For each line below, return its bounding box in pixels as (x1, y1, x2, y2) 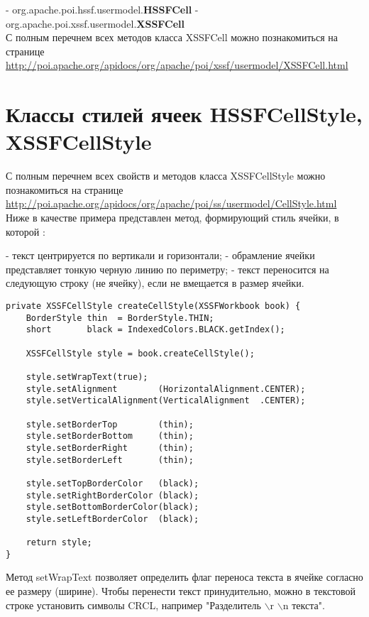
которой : (6, 224, 45, 239)
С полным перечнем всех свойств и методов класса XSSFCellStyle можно (6, 168, 326, 183)
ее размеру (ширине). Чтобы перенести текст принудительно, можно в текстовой (6, 584, 356, 599)
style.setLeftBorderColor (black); (26, 513, 199, 524)
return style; (26, 537, 92, 548)
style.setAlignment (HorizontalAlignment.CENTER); (26, 383, 306, 394)
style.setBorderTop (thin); (26, 419, 194, 430)
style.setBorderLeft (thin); (26, 454, 194, 465)
